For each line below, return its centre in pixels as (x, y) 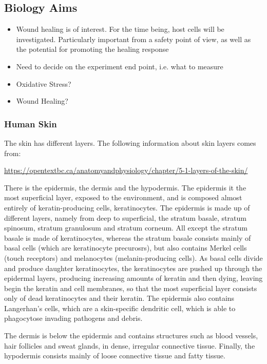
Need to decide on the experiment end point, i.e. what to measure (120, 66)
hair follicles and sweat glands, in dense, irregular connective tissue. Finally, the (130, 345)
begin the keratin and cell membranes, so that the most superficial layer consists (131, 288)
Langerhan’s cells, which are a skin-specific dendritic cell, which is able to (120, 308)
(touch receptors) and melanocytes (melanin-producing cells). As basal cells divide (133, 257)
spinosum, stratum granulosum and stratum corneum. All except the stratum (126, 228)
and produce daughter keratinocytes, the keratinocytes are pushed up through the (133, 268)
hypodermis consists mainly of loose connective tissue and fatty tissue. (115, 356)
